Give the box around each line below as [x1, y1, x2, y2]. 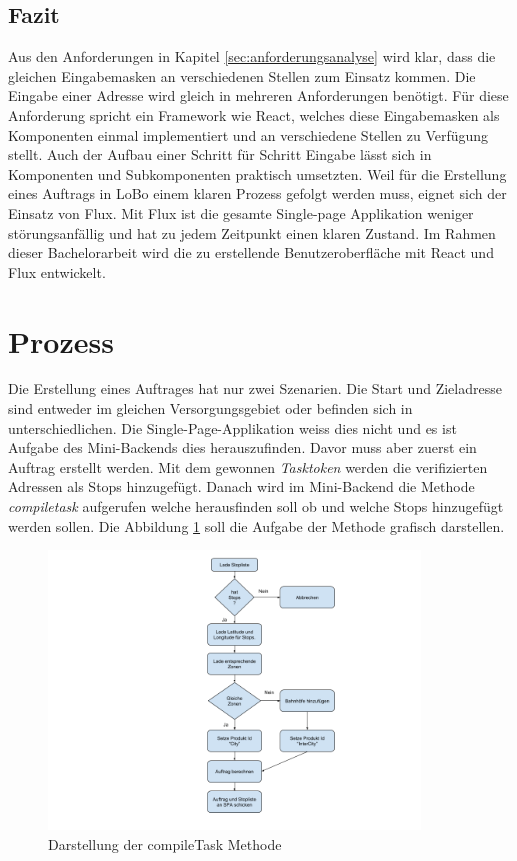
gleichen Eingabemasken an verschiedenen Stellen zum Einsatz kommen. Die [8, 65, 476, 86]
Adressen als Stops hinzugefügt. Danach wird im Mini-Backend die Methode [8, 476, 475, 497]
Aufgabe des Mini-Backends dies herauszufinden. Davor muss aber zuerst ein [8, 437, 477, 458]
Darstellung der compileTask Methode [48, 833, 282, 854]
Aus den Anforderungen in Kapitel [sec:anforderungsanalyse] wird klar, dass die [8, 46, 496, 67]
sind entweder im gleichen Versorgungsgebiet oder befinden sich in [8, 398, 413, 419]
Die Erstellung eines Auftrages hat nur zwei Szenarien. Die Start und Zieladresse [8, 378, 502, 399]
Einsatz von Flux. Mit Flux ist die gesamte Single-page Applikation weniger [8, 202, 474, 223]
